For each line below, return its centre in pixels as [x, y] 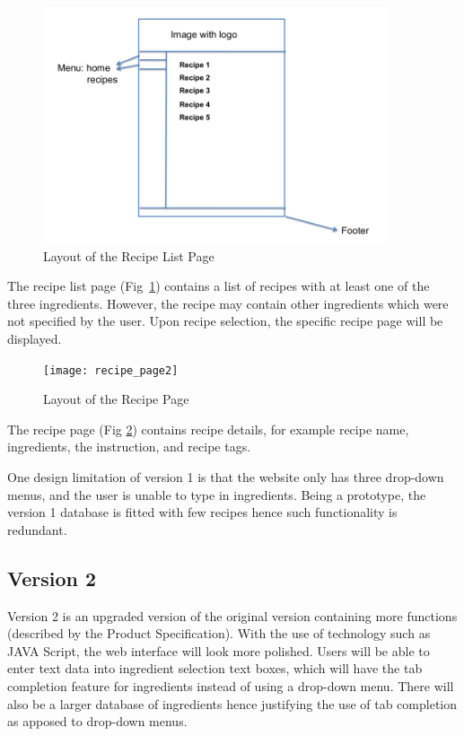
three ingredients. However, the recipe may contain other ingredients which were [228, 303]
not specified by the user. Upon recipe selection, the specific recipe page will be [225, 321]
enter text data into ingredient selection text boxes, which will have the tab [215, 668]
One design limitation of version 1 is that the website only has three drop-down [226, 476]
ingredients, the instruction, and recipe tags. [129, 447]
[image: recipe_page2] [111, 370]
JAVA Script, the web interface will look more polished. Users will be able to [219, 650]
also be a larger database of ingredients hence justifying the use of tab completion [232, 703]
